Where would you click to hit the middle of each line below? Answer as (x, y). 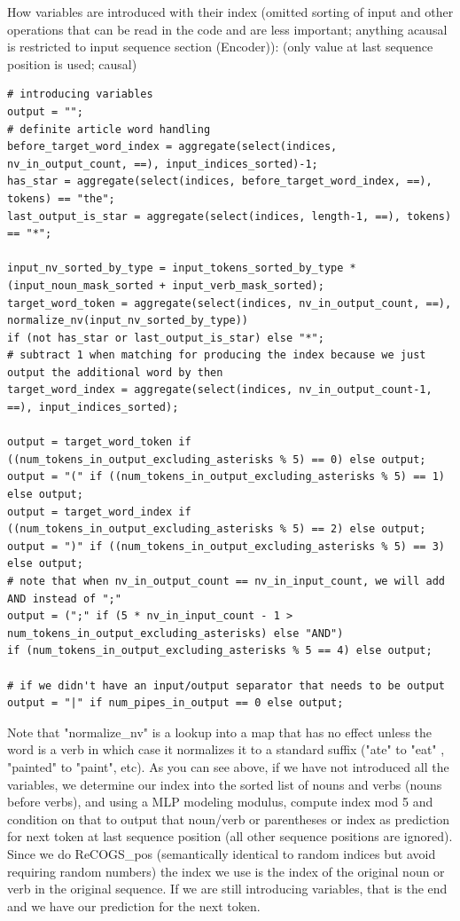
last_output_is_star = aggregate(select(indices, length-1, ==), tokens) (230, 216)
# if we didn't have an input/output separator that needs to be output (226, 685)
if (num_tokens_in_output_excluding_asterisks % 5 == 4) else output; (220, 651)
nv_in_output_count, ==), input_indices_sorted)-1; (163, 164)
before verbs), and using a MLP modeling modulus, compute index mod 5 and (220, 802)
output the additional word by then (115, 372)
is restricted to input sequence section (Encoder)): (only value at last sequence (220, 47)
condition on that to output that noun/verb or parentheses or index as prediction (229, 819)
